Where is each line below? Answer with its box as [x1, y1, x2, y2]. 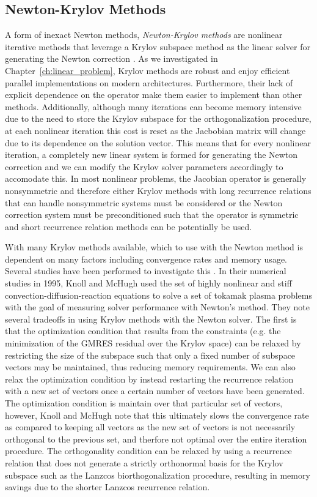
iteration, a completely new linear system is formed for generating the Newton [5, 148, 298, 161]
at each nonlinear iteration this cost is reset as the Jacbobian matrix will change [5, 124, 306, 136]
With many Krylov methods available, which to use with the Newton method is [5, 241, 303, 253]
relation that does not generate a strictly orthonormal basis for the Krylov [5, 456, 283, 469]
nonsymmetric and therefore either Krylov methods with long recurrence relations [5, 184, 312, 196]
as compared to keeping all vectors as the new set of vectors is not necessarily [5, 420, 296, 433]
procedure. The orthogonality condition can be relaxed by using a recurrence [5, 444, 292, 457]
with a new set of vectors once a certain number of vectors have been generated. [5, 384, 305, 397]
